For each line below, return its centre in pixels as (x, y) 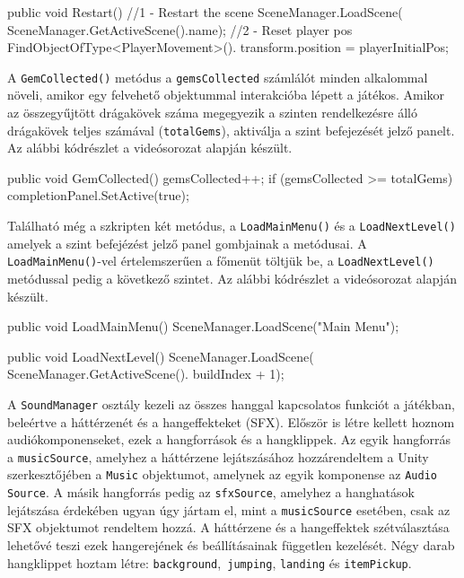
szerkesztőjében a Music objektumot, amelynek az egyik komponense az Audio (222, 474)
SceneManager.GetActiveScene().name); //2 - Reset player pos (180, 29)
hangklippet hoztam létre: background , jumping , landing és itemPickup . (210, 562)
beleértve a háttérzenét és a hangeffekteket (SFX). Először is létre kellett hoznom (231, 421)
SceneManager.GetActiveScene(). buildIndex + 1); (146, 374)
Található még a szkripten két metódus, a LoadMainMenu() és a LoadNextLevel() (232, 226)
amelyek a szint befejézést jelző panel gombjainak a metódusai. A (187, 243)
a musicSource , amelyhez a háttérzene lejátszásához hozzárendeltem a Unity (218, 456)
